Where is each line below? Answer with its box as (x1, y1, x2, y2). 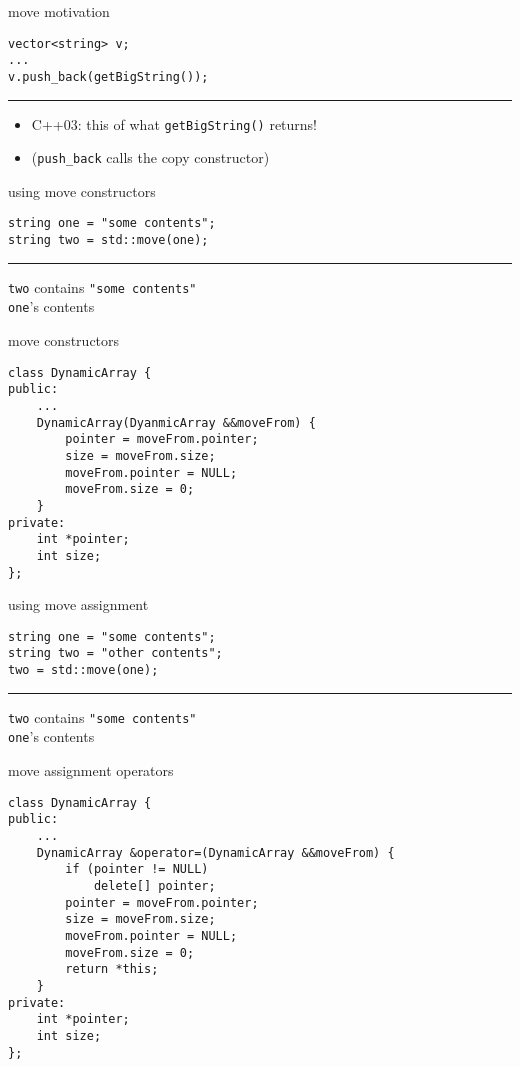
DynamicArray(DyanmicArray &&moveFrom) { (36, 415, 316, 430)
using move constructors (8, 180, 156, 201)
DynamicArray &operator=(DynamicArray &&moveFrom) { (36, 845, 395, 860)
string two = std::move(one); (8, 233, 209, 248)
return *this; (65, 962, 159, 977)
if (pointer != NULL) (65, 862, 209, 877)
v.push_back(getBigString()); (8, 69, 209, 84)
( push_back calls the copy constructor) (31, 147, 270, 168)
